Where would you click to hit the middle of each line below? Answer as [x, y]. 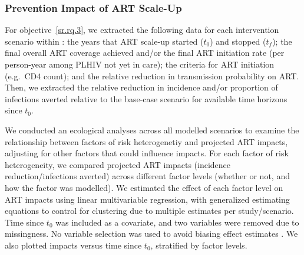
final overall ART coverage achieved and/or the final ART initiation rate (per [145, 53]
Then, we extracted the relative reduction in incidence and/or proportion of [141, 87]
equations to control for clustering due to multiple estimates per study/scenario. [149, 211]
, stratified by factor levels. [199, 245]
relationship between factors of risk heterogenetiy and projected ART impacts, [146, 141]
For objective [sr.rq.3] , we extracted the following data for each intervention [142, 30]
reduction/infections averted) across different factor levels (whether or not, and [147, 176]
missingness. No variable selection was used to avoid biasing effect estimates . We [151, 234]
